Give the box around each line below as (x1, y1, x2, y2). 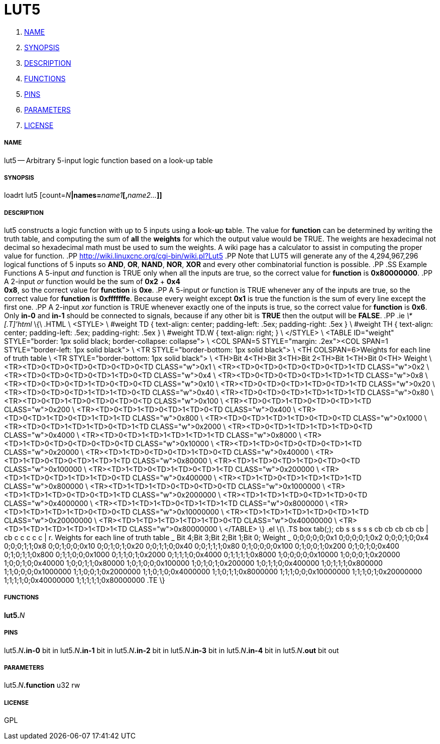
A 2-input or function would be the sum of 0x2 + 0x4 (4, 277, 180, 286)
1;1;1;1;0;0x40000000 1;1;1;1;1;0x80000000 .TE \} (4, 576, 165, 585)
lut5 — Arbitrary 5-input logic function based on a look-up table (4, 156, 213, 165)
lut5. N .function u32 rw (4, 681, 80, 690)
